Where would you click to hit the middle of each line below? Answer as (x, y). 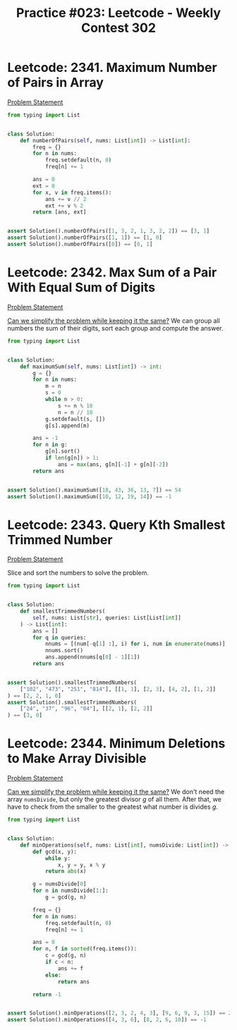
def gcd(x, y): (55, 852)
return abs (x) (66, 871)
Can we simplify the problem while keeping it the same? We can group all (114, 320)
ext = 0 (44, 186)
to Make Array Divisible (77, 759)
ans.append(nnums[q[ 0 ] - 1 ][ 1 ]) (92, 657)
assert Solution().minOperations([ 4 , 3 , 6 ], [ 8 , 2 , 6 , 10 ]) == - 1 (107, 1020)
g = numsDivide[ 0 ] (60, 884)
